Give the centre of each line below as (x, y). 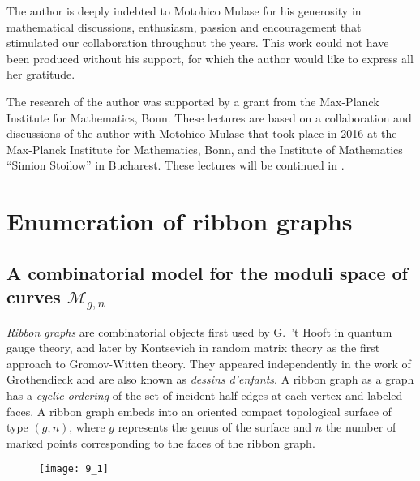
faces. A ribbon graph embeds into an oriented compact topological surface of (199, 411)
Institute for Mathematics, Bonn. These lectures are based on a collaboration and (209, 117)
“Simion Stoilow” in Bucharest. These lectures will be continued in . (176, 165)
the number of (361, 427)
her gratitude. (41, 74)
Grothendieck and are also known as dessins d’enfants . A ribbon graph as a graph (210, 379)
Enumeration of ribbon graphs (180, 221)
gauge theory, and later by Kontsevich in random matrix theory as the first (193, 348)
